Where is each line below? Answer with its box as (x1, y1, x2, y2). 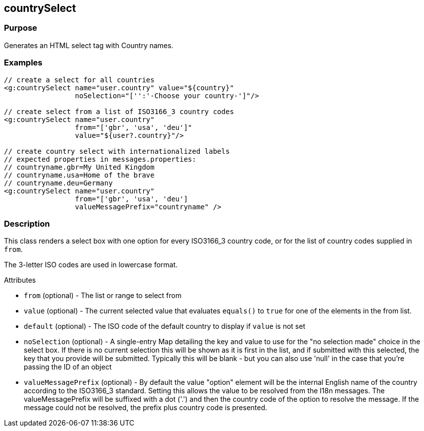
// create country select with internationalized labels (4, 147, 230, 155)
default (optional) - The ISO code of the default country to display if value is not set (24, 322, 305, 331)
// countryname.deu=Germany (4, 179, 113, 187)
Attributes (4, 276, 36, 285)
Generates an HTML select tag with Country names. (4, 41, 174, 50)
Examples (4, 58, 43, 68)
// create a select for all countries (4, 75, 155, 84)
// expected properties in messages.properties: (4, 155, 196, 163)
